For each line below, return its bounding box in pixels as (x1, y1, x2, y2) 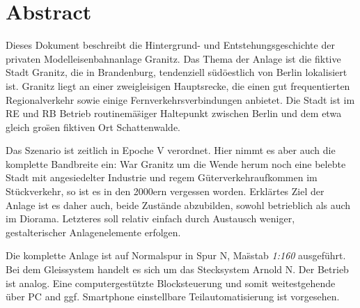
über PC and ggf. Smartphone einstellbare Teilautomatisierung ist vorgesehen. (6, 289, 340, 304)
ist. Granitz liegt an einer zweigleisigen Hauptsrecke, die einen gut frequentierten (6, 78, 350, 93)
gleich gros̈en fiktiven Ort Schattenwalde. (6, 119, 180, 134)
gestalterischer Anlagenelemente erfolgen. (6, 224, 181, 239)
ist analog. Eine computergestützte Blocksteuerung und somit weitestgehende (6, 275, 336, 290)
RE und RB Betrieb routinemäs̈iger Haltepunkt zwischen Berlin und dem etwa (6, 106, 342, 121)
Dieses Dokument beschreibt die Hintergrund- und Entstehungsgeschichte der (6, 38, 335, 52)
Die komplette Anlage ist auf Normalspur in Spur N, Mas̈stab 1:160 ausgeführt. (6, 248, 346, 263)
